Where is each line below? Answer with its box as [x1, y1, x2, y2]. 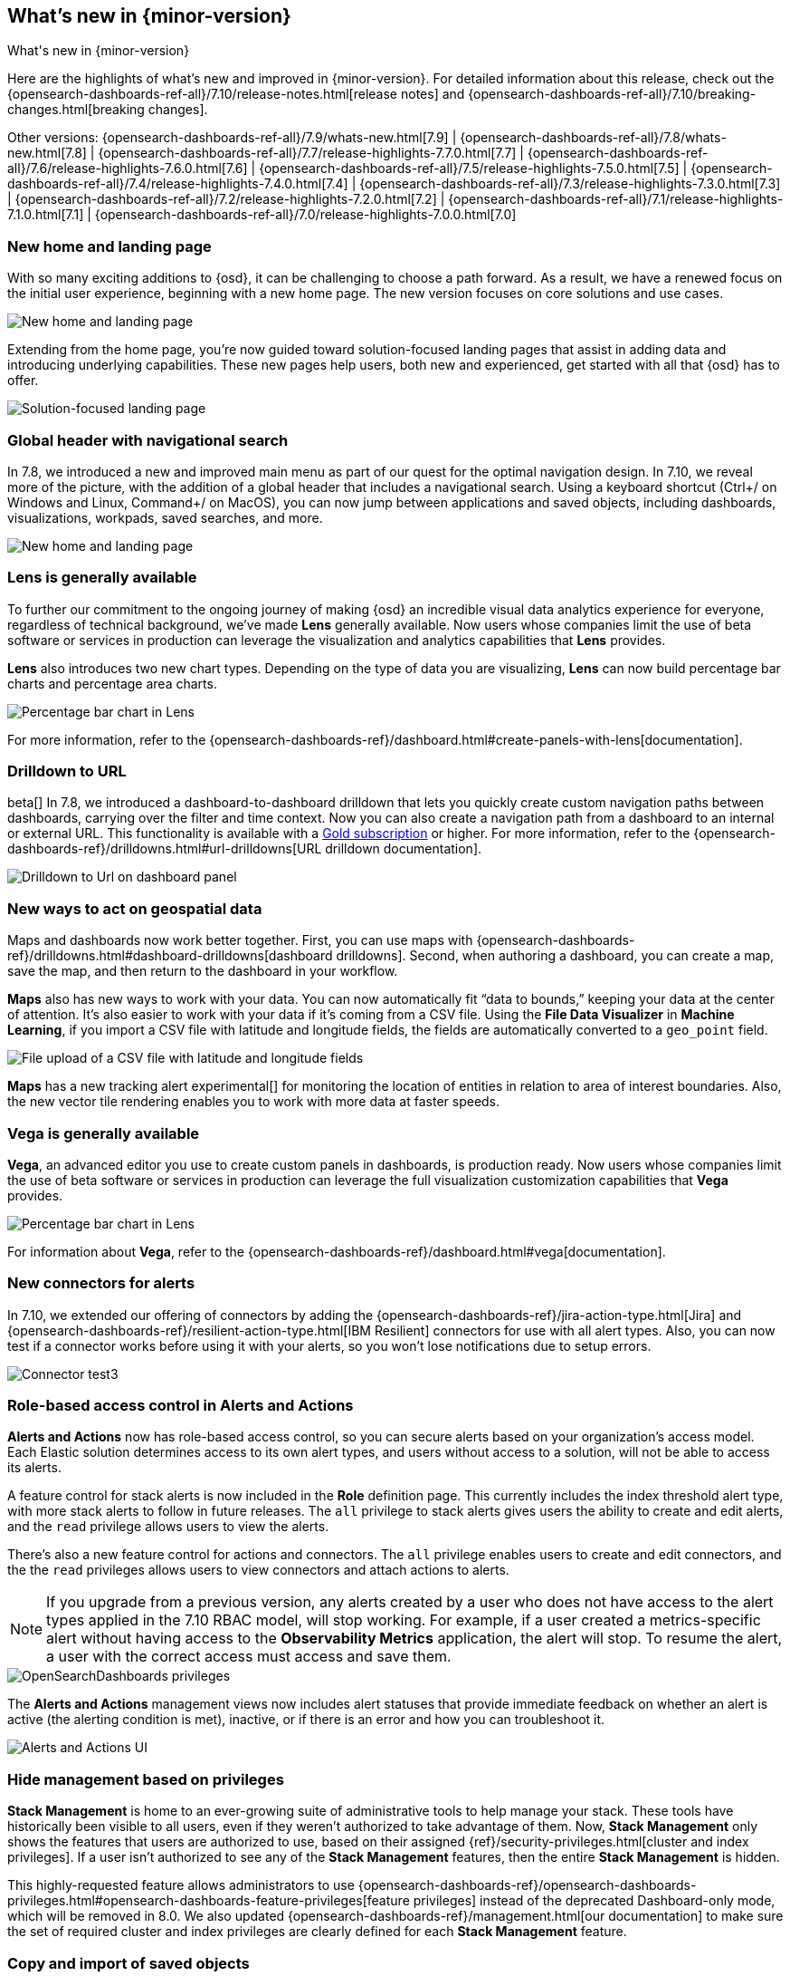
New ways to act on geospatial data [7, 899, 262, 918]
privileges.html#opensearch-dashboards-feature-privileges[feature [7, 1893, 410, 1909]
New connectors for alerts [7, 1274, 195, 1293]
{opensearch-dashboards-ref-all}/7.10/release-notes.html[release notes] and [7, 86, 465, 102]
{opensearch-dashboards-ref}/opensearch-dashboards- [357, 1877, 697, 1894]
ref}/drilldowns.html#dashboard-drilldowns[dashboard [7, 948, 333, 964]
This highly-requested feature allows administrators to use [7, 1877, 355, 1894]
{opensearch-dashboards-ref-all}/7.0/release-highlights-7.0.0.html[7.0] [94, 207, 517, 223]
